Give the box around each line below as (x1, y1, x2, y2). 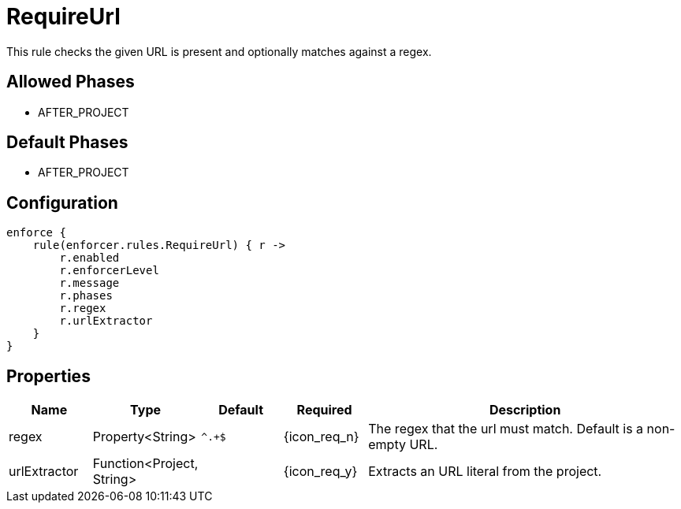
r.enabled (59, 251, 120, 265)
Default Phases (6, 132, 128, 153)
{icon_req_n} (283, 429, 359, 445)
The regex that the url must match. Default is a (368, 421, 644, 437)
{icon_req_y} (283, 463, 358, 480)
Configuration (6, 192, 118, 213)
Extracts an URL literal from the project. (368, 463, 602, 480)
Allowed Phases (6, 72, 135, 92)
